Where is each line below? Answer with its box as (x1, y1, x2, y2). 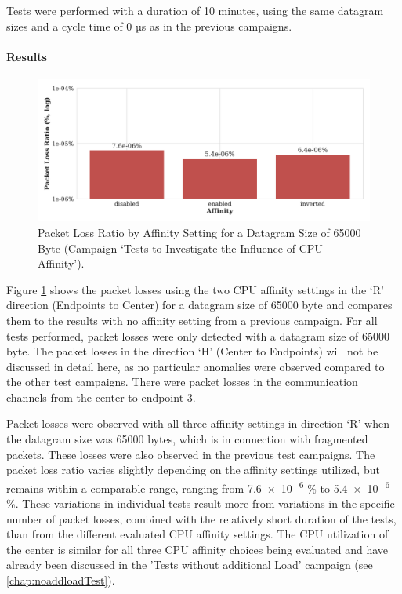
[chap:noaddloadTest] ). (6, 572, 115, 589)
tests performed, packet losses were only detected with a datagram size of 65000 (6, 327, 389, 344)
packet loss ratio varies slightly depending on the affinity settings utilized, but (6, 461, 380, 478)
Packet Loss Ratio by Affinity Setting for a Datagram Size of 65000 (38, 224, 361, 240)
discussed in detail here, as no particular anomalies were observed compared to (6, 358, 385, 374)
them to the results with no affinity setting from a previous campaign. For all (6, 312, 378, 328)
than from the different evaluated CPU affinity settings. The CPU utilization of (6, 526, 389, 542)
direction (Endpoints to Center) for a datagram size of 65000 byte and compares (6, 297, 393, 313)
